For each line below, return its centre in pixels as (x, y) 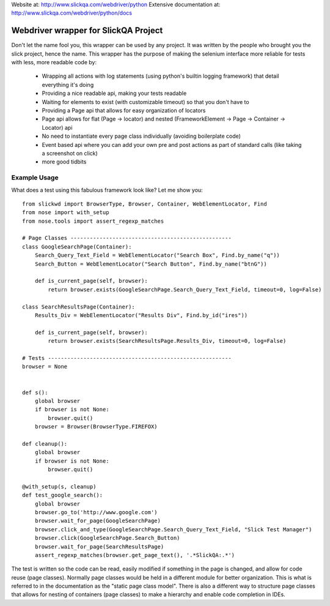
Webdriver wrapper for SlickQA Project (87, 31)
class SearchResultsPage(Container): (79, 307)
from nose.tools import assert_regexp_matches (93, 221)
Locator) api (57, 127)
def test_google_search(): (63, 495)
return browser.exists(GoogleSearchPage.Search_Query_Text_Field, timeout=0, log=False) (185, 290)
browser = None (45, 367)
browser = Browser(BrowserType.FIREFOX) (96, 427)
